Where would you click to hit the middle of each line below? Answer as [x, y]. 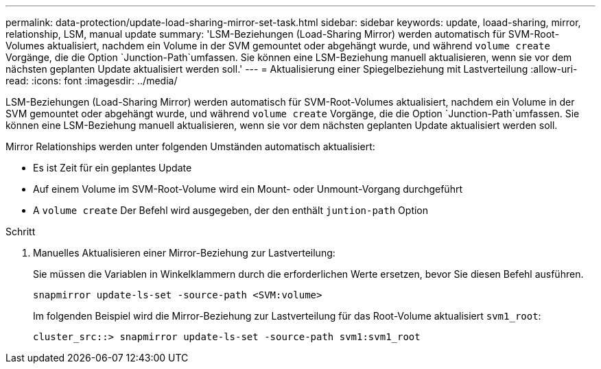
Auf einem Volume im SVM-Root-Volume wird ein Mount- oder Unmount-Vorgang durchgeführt [248, 189]
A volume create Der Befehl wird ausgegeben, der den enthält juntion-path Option [231, 210]
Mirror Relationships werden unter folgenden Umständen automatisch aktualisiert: [190, 146]
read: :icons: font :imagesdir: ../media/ [92, 81]
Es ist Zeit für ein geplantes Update [113, 168]
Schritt [21, 231]
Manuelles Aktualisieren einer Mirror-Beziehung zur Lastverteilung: [184, 253]
